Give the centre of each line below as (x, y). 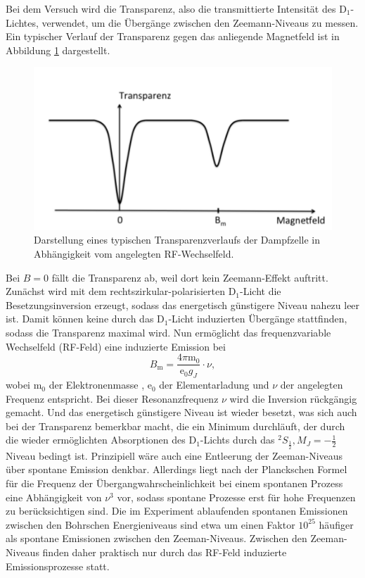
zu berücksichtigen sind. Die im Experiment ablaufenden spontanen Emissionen (177, 511)
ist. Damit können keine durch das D (85, 319)
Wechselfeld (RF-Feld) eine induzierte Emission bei (116, 346)
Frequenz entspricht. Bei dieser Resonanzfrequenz (112, 398)
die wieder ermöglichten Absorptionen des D (101, 440)
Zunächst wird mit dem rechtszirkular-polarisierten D (121, 291)
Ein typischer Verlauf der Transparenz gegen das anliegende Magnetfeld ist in (173, 36)
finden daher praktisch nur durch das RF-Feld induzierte (165, 552)
